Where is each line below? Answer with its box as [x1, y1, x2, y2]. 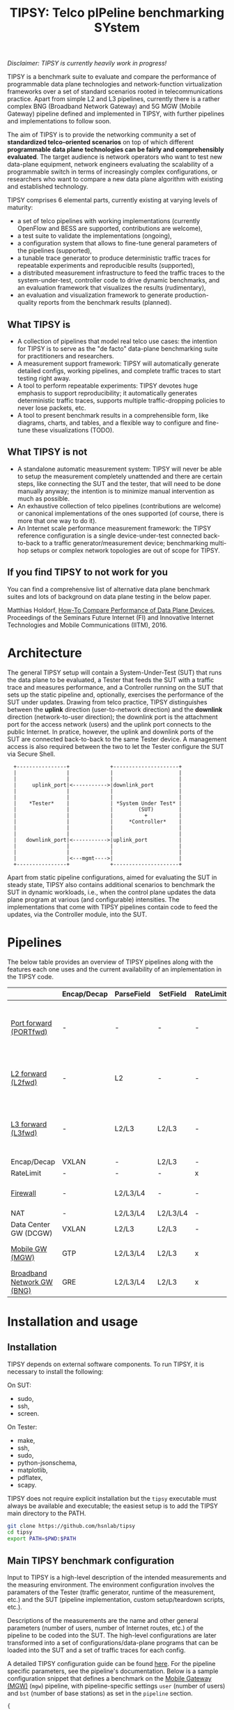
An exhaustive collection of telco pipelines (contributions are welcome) [17, 501, 221, 510]
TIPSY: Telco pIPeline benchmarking [9, 5, 225, 21]
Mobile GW [10, 1243, 47, 1253]
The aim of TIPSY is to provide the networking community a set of [7, 130, 196, 139]
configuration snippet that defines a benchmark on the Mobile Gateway [7, 1674, 212, 1682]
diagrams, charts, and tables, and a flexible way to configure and [17, 418, 204, 427]
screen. [17, 1409, 40, 1417]
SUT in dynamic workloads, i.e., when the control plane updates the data [7, 888, 216, 896]
